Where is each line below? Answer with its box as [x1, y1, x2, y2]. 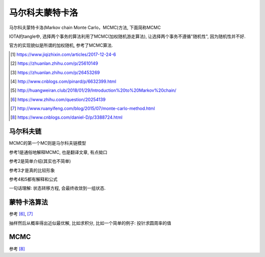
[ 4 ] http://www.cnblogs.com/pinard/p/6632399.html [10, 78, 116, 84]
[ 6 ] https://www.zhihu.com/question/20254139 [10, 96, 106, 103]
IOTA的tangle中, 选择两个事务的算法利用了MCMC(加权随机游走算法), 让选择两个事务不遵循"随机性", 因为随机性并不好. [9, 33, 246, 39]
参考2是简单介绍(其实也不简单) [9, 158, 71, 164]
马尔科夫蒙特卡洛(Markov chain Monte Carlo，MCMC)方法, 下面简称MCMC [9, 25, 161, 30]
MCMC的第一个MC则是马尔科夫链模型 [9, 140, 86, 146]
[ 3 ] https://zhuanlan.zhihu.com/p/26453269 [10, 69, 100, 76]
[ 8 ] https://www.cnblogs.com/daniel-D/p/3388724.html [10, 114, 123, 120]
